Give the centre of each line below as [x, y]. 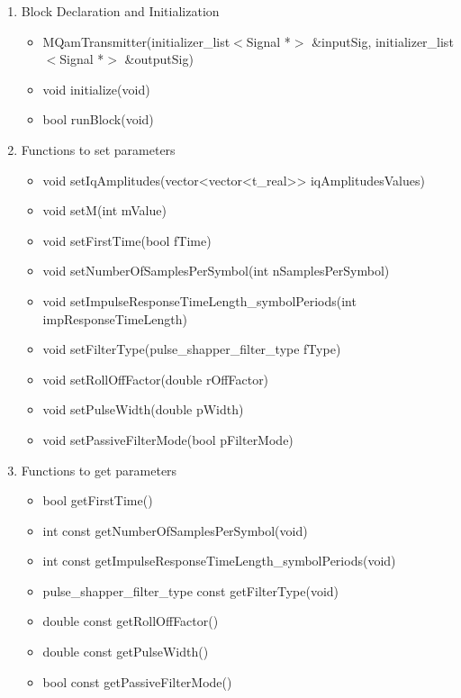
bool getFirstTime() [98, 500]
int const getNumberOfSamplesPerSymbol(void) [175, 530]
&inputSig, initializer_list [383, 41]
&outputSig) [159, 59]
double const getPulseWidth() [126, 652]
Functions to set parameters [98, 149]
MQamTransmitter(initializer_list [136, 41]
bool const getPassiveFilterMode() [137, 681]
